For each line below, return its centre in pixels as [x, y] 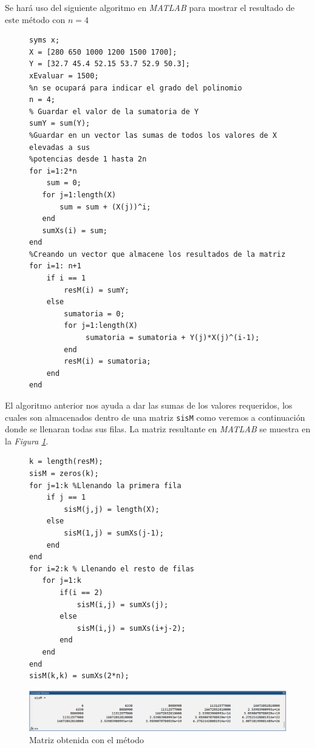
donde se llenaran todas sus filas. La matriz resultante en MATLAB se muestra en [158, 429]
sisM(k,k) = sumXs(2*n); [79, 676]
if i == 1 [66, 278]
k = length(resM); [66, 462]
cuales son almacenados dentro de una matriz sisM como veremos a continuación [155, 417]
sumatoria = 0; [94, 314]
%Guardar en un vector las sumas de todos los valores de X [153, 135]
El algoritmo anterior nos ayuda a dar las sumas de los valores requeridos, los [149, 405]
